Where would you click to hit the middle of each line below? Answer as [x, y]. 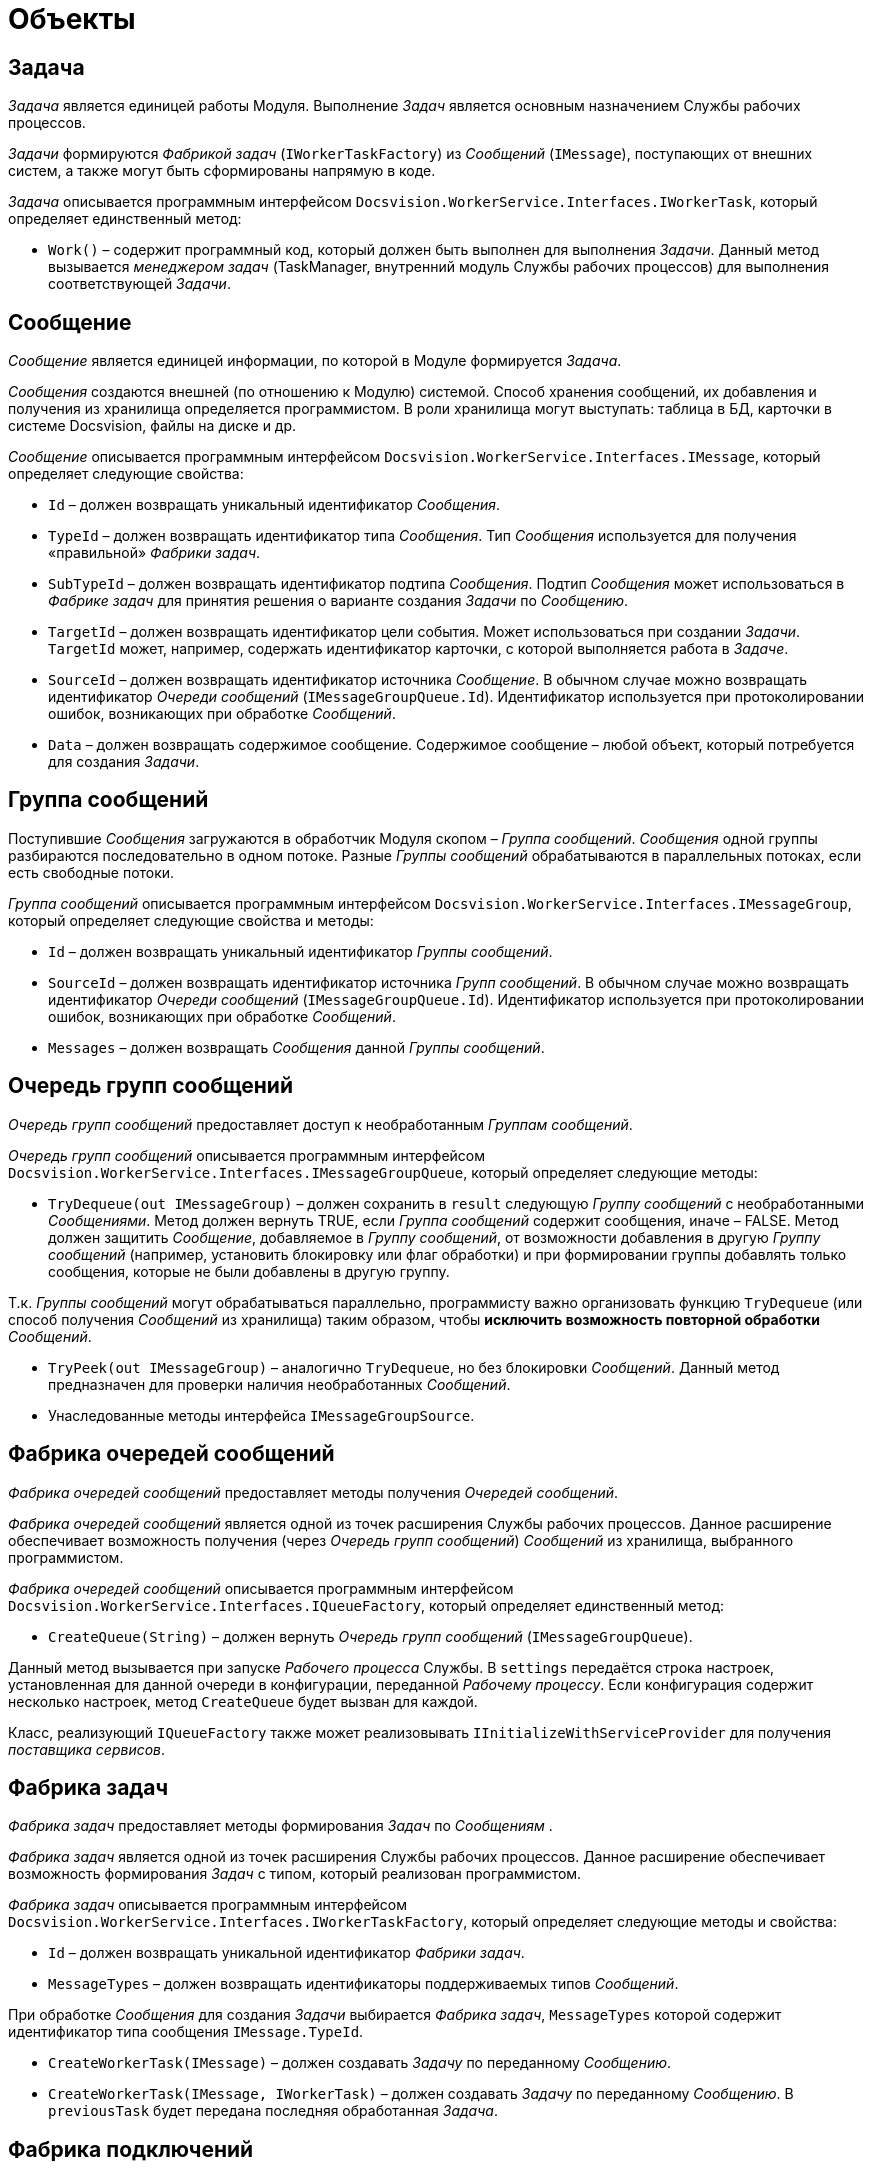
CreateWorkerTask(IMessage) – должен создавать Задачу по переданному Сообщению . [360, 2063]
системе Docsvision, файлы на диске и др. [152, 426]
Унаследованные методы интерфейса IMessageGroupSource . [261, 1415]
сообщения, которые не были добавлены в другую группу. [249, 1271]
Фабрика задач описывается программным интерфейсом [208, 1905]
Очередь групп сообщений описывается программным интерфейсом [247, 1155]
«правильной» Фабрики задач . [154, 553]
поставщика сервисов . [87, 1749]
